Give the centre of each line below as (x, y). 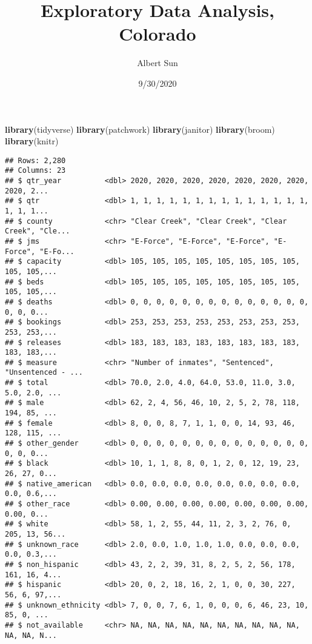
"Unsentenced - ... (44, 373)
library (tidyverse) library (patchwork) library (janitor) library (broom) (140, 129)
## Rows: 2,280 (35, 160)
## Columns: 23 (35, 171)
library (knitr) (32, 141)
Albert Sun (158, 63)
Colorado (158, 34)
